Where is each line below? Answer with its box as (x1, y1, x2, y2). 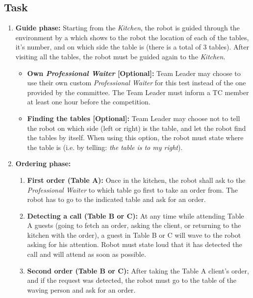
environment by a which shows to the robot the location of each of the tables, (15, 32, 249, 42)
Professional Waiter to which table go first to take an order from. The (27, 184, 238, 195)
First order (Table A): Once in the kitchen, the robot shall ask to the (27, 174, 246, 185)
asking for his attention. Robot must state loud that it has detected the (27, 239, 242, 249)
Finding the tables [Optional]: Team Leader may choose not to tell (27, 113, 240, 123)
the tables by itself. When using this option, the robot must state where (27, 132, 244, 143)
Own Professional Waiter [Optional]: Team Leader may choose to (27, 68, 241, 78)
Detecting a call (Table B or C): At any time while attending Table (27, 210, 244, 221)
